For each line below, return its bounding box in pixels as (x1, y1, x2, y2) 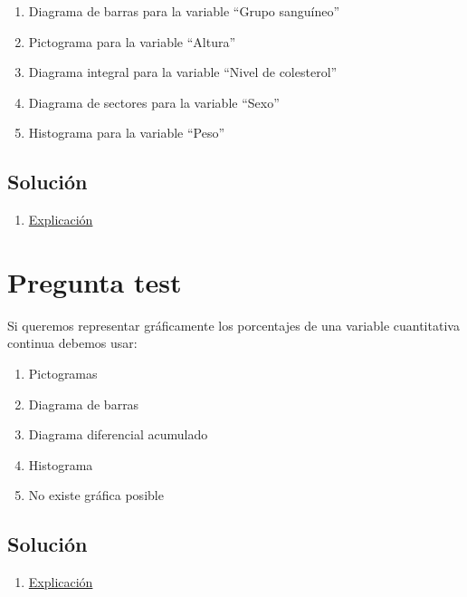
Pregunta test (7, 263, 182, 300)
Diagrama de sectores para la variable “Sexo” (28, 92, 280, 111)
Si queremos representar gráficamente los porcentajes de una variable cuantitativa (7, 315, 460, 334)
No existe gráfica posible (28, 486, 164, 505)
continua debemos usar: (7, 333, 138, 352)
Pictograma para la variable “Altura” (28, 32, 236, 51)
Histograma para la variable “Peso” (28, 123, 225, 142)
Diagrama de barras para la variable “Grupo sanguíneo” (28, 2, 340, 20)
